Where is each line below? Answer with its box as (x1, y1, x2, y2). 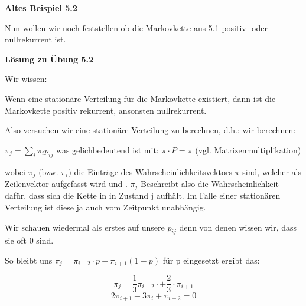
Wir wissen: (5, 73, 47, 85)
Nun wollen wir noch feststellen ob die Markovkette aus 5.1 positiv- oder (5, 21, 268, 34)
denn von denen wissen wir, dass (179, 221, 297, 233)
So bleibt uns (5, 254, 53, 266)
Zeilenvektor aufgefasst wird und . (5, 177, 128, 189)
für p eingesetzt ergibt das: (162, 254, 260, 266)
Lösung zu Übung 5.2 (5, 52, 94, 65)
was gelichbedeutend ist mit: (56, 143, 159, 156)
